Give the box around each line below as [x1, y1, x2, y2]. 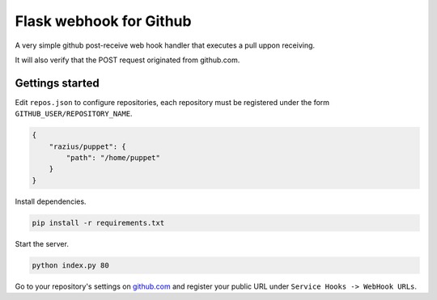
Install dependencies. [15, 196, 87, 206]
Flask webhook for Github [15, 12, 192, 30]
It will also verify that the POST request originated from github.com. [15, 55, 240, 65]
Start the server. [15, 239, 69, 248]
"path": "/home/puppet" [66, 154, 161, 162]
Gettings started [15, 76, 100, 90]
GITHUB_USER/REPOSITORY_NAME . [15, 109, 133, 119]
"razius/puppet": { [49, 142, 127, 151]
